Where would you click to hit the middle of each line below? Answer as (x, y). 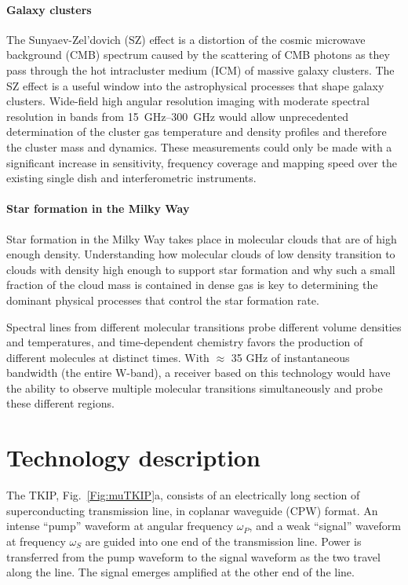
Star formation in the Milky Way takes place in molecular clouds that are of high (202, 238)
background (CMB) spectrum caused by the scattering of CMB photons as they (198, 55)
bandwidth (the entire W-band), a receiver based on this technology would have (199, 373)
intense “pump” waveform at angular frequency (120, 526)
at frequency (36, 541)
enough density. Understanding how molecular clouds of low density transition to (201, 254)
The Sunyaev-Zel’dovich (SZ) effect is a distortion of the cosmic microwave (186, 39)
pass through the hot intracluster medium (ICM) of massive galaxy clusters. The (200, 69)
